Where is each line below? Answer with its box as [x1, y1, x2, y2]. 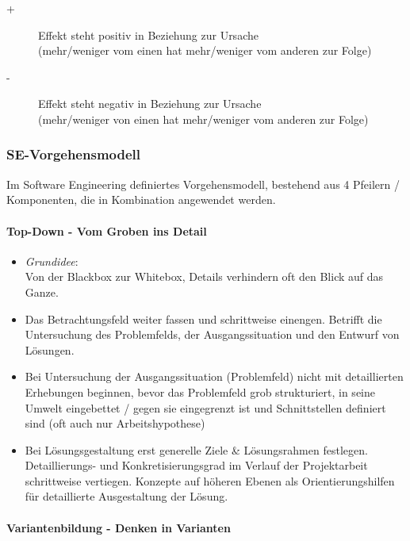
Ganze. [25, 283, 59, 300]
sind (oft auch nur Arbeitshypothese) [25, 415, 205, 432]
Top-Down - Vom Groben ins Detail [6, 222, 207, 239]
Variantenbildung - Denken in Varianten [6, 519, 231, 535]
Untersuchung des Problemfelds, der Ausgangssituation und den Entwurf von [25, 326, 400, 343]
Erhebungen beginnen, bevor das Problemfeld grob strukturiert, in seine [25, 383, 375, 400]
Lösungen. [25, 341, 75, 358]
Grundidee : [25, 252, 79, 269]
